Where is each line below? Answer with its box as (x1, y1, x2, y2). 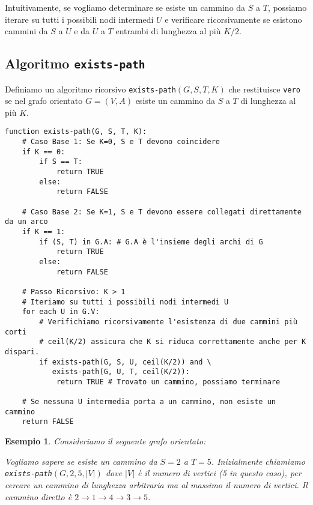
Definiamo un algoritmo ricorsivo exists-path (5, 82, 176, 95)
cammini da (5, 25, 48, 37)
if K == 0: (22, 147, 65, 156)
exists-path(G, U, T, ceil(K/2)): (52, 367, 190, 376)
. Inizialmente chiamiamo (211, 455, 305, 467)
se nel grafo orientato (5, 94, 83, 107)
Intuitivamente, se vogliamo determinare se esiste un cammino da (5, 1, 246, 13)
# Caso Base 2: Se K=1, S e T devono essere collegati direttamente (22, 207, 302, 216)
